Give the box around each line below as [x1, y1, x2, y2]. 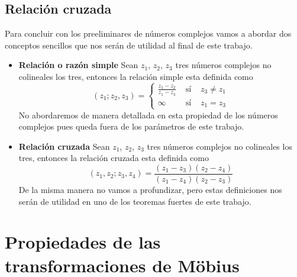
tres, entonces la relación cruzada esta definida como [18, 152, 209, 164]
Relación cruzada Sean [18, 140, 110, 152]
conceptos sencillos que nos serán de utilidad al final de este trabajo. [5, 38, 253, 51]
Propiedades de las [5, 230, 161, 254]
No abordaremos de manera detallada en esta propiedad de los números [18, 108, 278, 121]
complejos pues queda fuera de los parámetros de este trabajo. [18, 120, 244, 133]
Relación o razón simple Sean [18, 59, 138, 71]
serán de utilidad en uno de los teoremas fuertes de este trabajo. [18, 195, 251, 207]
